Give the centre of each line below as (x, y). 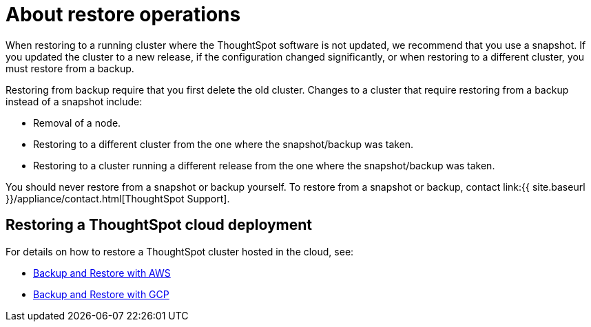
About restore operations (123, 14)
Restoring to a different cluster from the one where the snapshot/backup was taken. (224, 144)
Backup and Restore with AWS (102, 273)
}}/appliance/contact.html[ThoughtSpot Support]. (118, 198)
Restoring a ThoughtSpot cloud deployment (159, 225)
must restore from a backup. (70, 68)
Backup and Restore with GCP (101, 294)
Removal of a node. (77, 123)
